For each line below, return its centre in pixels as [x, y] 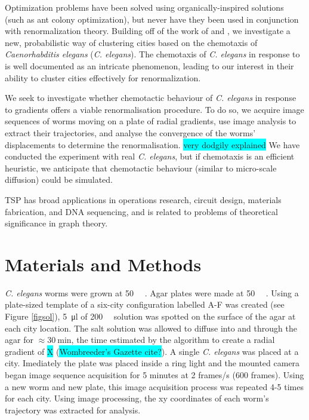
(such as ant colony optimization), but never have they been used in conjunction [152, 19]
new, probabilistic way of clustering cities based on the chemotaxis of [131, 42]
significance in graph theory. [56, 223]
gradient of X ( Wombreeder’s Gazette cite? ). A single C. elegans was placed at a [152, 351]
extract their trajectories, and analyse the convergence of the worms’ [130, 132]
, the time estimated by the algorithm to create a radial [173, 340]
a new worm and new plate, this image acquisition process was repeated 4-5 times [154, 386]
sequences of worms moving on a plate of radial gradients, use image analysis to [151, 121]
